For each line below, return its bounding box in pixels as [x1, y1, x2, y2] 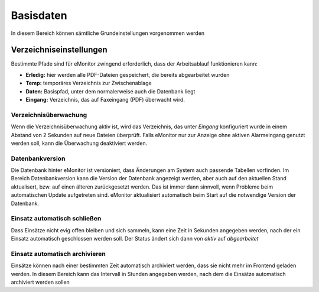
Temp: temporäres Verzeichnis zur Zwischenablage [25, 80, 152, 87]
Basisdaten [11, 9, 67, 22]
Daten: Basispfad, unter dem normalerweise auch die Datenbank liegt [25, 87, 196, 95]
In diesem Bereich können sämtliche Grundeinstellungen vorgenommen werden [11, 30, 205, 37]
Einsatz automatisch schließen [11, 215, 102, 223]
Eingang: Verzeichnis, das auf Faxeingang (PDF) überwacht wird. [25, 96, 185, 103]
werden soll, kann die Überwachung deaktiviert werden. [11, 139, 148, 147]
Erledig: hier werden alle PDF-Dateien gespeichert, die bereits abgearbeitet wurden [25, 71, 230, 78]
